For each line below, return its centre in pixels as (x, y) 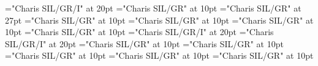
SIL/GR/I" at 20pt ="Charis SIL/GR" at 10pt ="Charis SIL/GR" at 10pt (144, 43)
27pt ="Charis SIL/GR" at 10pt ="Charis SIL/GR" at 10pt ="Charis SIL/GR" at (159, 20)
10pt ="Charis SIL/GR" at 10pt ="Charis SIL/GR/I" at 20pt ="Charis (139, 32)
